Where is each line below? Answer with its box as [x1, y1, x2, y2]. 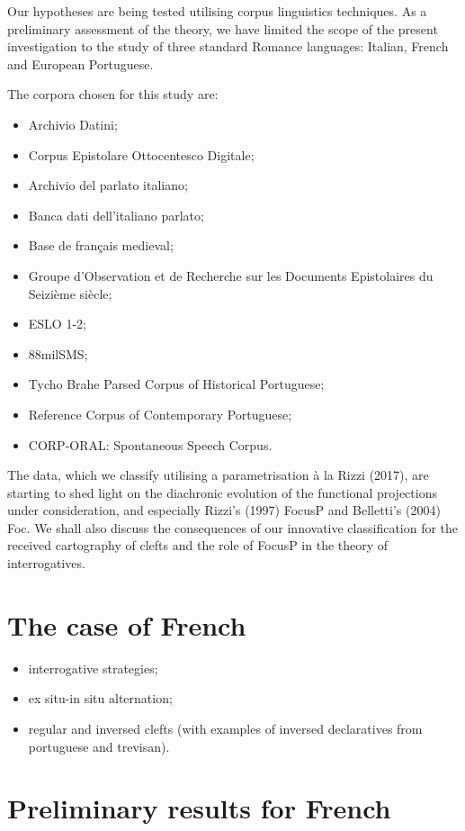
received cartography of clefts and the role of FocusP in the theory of [7, 536, 389, 555]
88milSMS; [28, 344, 88, 363]
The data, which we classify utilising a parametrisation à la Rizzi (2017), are [7, 465, 429, 484]
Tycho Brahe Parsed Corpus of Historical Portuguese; [28, 375, 325, 393]
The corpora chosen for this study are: [7, 85, 219, 104]
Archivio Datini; [28, 114, 118, 133]
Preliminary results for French [7, 790, 391, 826]
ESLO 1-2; [28, 314, 86, 333]
